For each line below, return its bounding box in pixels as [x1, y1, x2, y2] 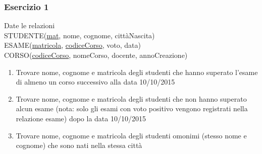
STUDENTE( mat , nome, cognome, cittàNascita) [4, 30, 155, 40]
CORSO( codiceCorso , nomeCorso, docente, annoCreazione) [4, 50, 188, 60]
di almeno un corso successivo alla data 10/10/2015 [16, 76, 175, 87]
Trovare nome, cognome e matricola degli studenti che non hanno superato [16, 93, 247, 104]
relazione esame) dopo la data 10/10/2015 [16, 113, 146, 123]
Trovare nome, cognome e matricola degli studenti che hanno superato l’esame [16, 66, 258, 77]
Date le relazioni [4, 20, 55, 31]
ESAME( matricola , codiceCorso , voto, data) [4, 40, 141, 50]
